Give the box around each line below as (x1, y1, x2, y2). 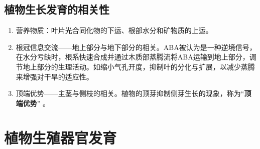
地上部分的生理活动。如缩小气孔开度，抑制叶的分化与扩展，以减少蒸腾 (23, 61, 255, 71)
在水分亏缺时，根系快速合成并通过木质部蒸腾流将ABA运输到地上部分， (16, 51, 249, 62)
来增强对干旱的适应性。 (16, 71, 93, 81)
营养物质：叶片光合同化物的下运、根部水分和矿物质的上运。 (16, 25, 213, 35)
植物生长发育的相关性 (4, 1, 109, 17)
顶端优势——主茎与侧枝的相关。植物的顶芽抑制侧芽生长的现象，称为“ (16, 88, 244, 98)
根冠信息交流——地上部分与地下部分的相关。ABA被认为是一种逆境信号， (16, 41, 256, 52)
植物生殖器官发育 (4, 127, 117, 147)
